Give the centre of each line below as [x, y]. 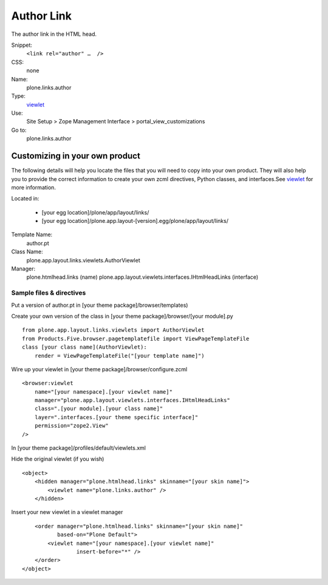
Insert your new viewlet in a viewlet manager [67, 512]
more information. [33, 187]
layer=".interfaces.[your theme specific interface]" [116, 417]
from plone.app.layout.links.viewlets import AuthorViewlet [113, 330]
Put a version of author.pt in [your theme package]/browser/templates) [100, 305]
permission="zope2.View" [71, 426]
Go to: [19, 130]
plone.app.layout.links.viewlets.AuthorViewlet [84, 260]
